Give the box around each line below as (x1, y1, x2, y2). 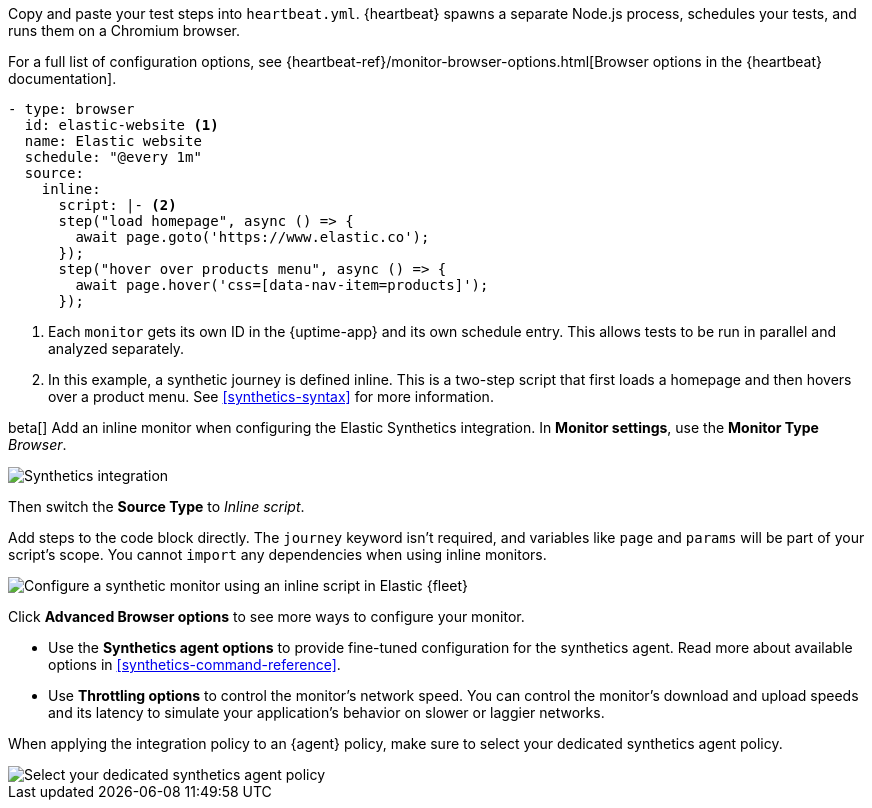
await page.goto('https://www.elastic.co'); (75, 229, 430, 245)
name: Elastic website (24, 133, 202, 149)
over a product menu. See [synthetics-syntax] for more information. (48, 388, 494, 405)
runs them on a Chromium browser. (8, 22, 241, 39)
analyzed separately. (48, 340, 185, 357)
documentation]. (8, 70, 117, 87)
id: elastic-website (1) (24, 117, 219, 133)
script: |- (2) (58, 197, 177, 213)
